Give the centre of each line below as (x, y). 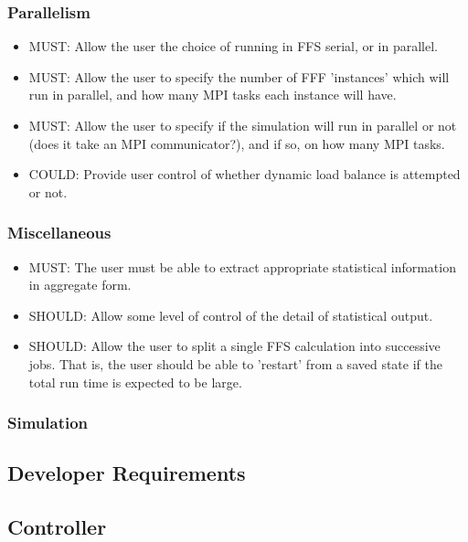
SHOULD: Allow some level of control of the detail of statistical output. (231, 315)
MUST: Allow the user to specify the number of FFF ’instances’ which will (239, 76)
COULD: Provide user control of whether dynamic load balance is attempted (245, 174)
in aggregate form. (80, 285)
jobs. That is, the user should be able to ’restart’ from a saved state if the (235, 363)
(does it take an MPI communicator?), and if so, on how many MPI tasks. (237, 143)
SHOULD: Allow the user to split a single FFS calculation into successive (234, 346)
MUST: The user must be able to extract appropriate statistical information (242, 266)
